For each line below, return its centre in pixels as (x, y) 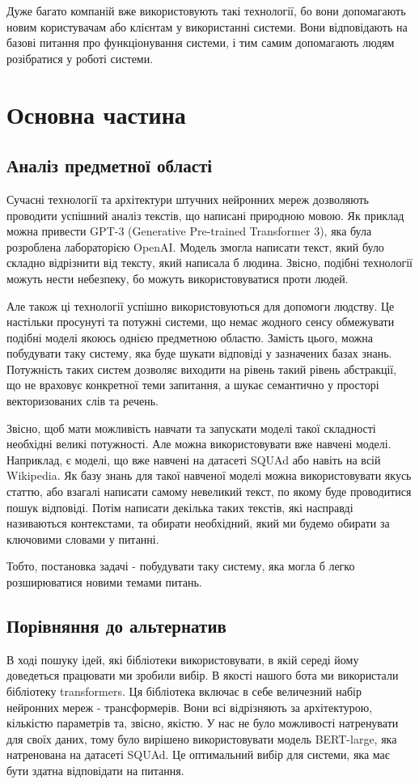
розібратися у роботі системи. (80, 58)
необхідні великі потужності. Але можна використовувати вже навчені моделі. (199, 444)
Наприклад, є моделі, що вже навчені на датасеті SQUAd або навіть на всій (194, 459)
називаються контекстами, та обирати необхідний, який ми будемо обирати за (198, 523)
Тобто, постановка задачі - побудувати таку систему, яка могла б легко (181, 566)
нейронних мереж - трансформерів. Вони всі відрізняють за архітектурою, (190, 707)
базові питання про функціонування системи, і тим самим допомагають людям (201, 42)
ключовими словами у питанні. (83, 538)
